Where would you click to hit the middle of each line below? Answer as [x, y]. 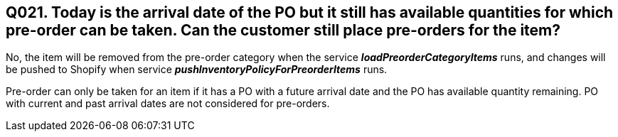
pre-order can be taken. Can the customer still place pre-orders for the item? [283, 30]
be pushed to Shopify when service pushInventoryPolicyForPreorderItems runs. [197, 70]
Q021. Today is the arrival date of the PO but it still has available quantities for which [310, 12]
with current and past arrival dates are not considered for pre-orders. [168, 104]
